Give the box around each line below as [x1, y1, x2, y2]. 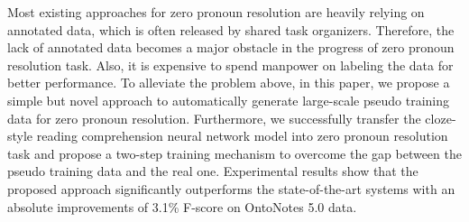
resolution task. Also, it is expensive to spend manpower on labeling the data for [7, 55, 454, 74]
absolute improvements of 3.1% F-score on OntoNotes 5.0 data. [7, 197, 357, 216]
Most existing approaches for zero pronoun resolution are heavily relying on [7, 3, 425, 21]
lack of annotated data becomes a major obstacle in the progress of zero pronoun [7, 38, 455, 57]
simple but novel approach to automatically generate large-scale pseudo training [7, 90, 449, 109]
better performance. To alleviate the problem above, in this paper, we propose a [7, 73, 450, 92]
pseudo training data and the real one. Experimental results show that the [7, 162, 418, 180]
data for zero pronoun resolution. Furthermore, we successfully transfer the [7, 108, 421, 127]
